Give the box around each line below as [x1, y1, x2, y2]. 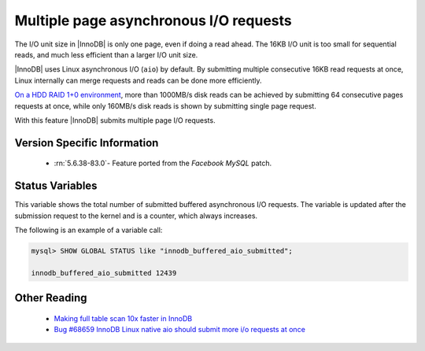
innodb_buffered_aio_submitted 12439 [31, 268, 177, 277]
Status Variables [14, 179, 98, 193]
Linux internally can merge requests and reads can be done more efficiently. [14, 76, 262, 85]
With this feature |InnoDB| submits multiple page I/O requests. [14, 115, 216, 125]
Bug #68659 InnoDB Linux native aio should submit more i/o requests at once [54, 325, 306, 334]
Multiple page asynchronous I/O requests [14, 12, 292, 29]
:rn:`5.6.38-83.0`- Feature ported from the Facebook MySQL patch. [54, 158, 272, 168]
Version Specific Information [14, 136, 159, 150]
